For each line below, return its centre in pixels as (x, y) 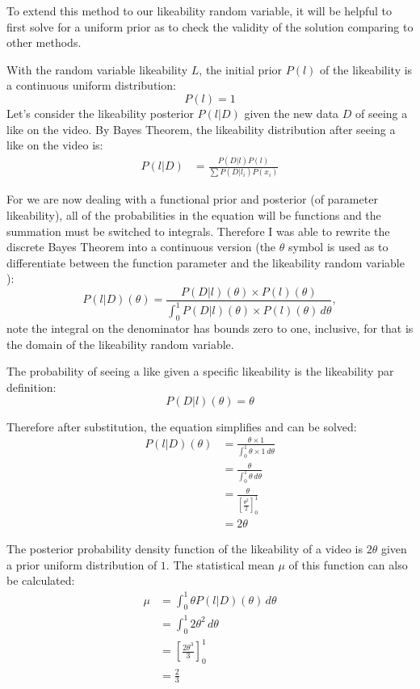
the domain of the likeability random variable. (120, 344)
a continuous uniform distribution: (91, 85)
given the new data (292, 113)
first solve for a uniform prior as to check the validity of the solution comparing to (210, 26)
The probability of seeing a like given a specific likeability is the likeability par (200, 371)
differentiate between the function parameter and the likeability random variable (206, 262)
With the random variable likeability (97, 69)
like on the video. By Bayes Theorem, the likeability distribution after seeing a (201, 129)
